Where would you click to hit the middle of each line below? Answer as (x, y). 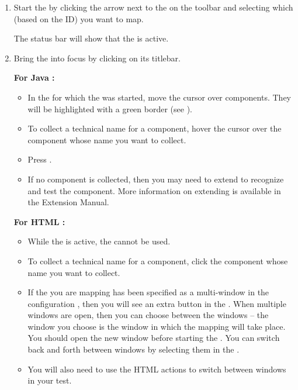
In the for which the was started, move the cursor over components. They (159, 97)
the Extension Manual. (68, 202)
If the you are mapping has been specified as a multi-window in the (148, 292)
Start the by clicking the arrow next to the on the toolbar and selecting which (153, 7)
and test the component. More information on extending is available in (154, 190)
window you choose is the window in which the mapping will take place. (157, 326)
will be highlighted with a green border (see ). (110, 108)
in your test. (50, 380)
